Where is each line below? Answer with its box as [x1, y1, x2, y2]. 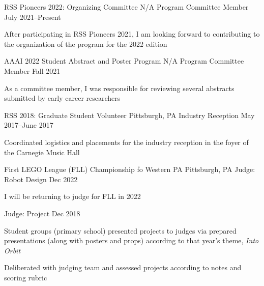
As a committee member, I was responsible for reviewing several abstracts [4, 82, 234, 93]
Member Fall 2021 [4, 65, 61, 76]
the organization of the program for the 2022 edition [4, 38, 167, 49]
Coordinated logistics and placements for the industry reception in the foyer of [4, 136, 249, 147]
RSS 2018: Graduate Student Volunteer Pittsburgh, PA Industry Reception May [4, 109, 255, 120]
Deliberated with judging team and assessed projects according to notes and [4, 262, 242, 273]
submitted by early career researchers [4, 93, 121, 103]
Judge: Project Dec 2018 [4, 208, 80, 218]
